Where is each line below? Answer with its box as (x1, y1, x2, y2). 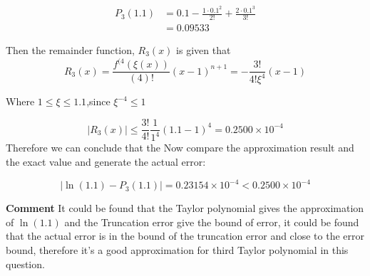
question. (6, 256, 45, 271)
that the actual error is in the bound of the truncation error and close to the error (6, 228, 365, 243)
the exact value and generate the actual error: (6, 154, 206, 169)
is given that (176, 42, 231, 57)
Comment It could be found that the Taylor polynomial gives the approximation (6, 201, 364, 216)
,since (86, 94, 111, 109)
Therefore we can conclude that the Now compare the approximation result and (6, 140, 354, 155)
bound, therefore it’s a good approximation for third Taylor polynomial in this (6, 242, 349, 257)
